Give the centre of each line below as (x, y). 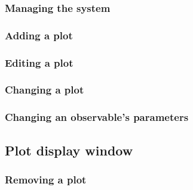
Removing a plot (46, 179)
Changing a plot (45, 90)
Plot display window (69, 150)
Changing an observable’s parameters (97, 117)
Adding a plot (39, 35)
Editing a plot (39, 62)
